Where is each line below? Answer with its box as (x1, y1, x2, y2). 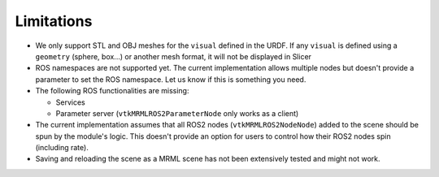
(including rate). (35, 143, 89, 153)
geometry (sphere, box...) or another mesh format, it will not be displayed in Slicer (35, 51, 312, 61)
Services (55, 97, 85, 107)
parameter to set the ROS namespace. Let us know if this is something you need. (35, 74, 306, 84)
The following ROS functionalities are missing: (35, 86, 189, 96)
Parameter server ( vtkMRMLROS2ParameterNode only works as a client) (55, 108, 299, 118)
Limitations (15, 12, 93, 30)
